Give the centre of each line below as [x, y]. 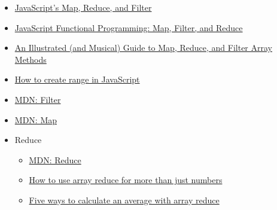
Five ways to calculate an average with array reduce [124, 200]
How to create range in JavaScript [77, 79]
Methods [31, 59]
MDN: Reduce [55, 159]
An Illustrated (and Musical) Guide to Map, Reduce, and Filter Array [143, 48]
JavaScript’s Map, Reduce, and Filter [83, 7]
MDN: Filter [38, 99]
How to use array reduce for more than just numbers [126, 180]
